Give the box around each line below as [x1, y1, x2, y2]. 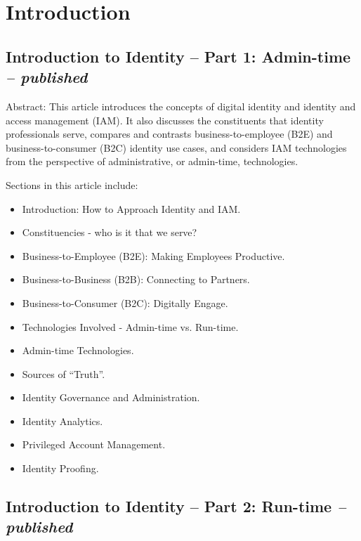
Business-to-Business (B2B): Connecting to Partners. [22, 272, 250, 287]
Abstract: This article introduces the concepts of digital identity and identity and [6, 98, 356, 113]
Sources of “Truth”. [22, 366, 105, 381]
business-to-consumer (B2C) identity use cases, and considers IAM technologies [6, 140, 347, 155]
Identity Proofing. [22, 461, 99, 476]
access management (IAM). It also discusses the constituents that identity [6, 112, 324, 127]
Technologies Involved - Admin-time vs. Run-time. [22, 319, 239, 334]
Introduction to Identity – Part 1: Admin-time [6, 45, 351, 67]
